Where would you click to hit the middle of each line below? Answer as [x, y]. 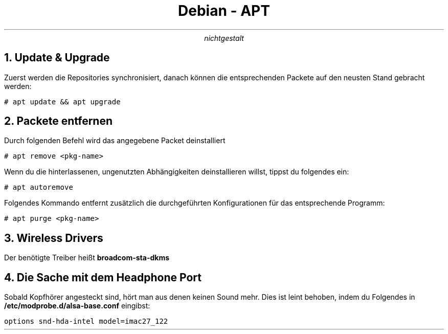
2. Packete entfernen [59, 121]
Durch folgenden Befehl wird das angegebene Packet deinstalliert [115, 141]
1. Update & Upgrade [57, 58]
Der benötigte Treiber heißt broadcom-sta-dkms [87, 258]
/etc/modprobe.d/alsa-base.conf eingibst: [77, 306]
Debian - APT [224, 11]
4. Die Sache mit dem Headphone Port [103, 277]
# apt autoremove [39, 187]
